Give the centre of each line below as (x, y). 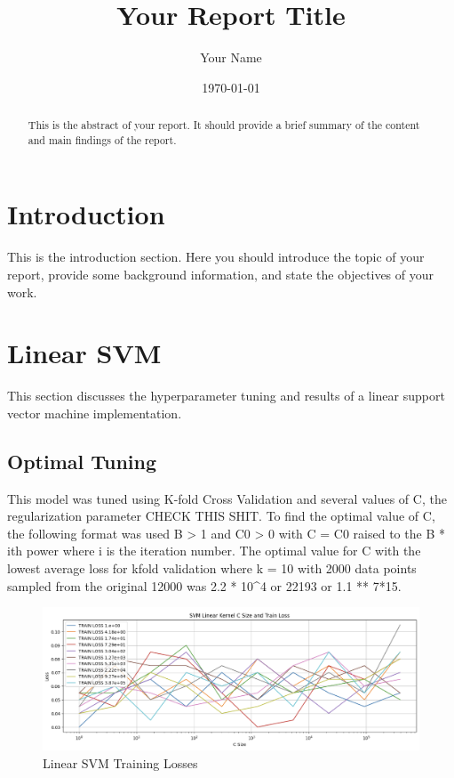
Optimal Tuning (82, 461)
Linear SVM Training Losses (120, 763)
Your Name (231, 57)
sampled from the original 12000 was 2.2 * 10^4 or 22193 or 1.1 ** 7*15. (204, 585)
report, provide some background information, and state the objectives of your (221, 274)
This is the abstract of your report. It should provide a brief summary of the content (224, 125)
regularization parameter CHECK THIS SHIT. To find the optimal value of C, (221, 516)
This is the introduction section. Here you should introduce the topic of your (216, 257)
